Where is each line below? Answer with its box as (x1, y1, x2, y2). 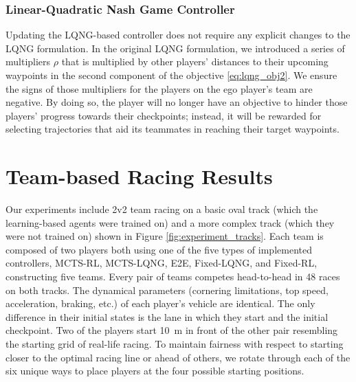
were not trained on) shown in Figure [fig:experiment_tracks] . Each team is (5, 229, 324, 243)
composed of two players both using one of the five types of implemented (5, 242, 312, 256)
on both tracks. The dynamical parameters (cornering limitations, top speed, (5, 282, 329, 297)
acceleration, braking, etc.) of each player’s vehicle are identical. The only (5, 296, 315, 311)
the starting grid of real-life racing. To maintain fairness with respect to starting (5, 337, 344, 351)
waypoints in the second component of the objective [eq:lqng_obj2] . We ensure (5, 68, 337, 82)
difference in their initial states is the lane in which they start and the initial (5, 309, 329, 324)
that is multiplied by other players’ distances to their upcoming (61, 54, 329, 69)
